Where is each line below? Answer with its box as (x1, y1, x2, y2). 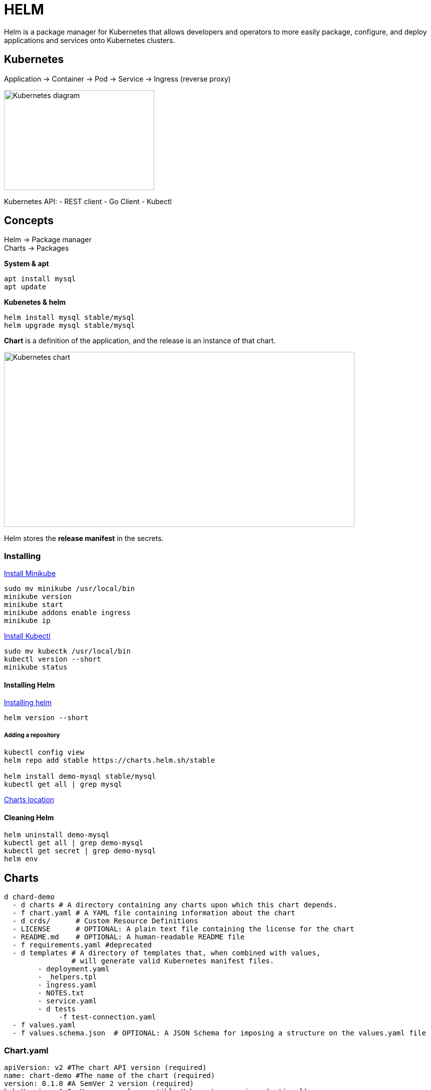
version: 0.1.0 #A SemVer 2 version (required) (4, 1079, 194, 1087)
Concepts (4, 214, 54, 227)
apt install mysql (4, 275, 76, 283)
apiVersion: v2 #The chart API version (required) (4, 1063, 207, 1071)
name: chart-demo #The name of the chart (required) (4, 1071, 215, 1079)
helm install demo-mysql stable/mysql (4, 772, 156, 781)
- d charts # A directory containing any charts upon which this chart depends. (12, 901, 337, 909)
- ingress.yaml (38, 981, 97, 989)
